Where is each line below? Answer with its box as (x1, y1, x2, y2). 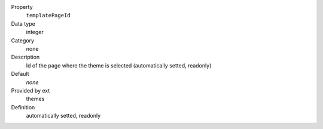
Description (11, 54, 40, 61)
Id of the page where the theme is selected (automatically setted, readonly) (26, 62, 212, 69)
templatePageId (26, 12, 71, 19)
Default (11, 70, 29, 78)
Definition (11, 103, 35, 110)
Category (11, 36, 35, 44)
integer (26, 29, 44, 36)
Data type (11, 20, 35, 27)
